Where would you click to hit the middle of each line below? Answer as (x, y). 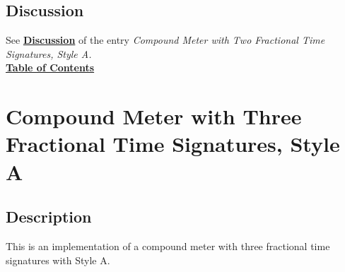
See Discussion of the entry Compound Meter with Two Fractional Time (165, 40)
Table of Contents (50, 67)
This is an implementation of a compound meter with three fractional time (168, 246)
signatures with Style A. (58, 260)
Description (49, 217)
